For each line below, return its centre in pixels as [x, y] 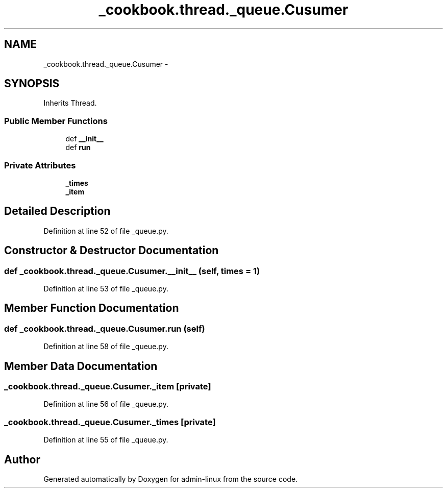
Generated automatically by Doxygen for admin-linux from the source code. [171, 479]
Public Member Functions [56, 121]
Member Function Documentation [92, 308]
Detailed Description [57, 211]
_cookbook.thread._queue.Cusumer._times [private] [110, 422]
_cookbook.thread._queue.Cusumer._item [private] [108, 387]
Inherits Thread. [70, 103]
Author [22, 459]
